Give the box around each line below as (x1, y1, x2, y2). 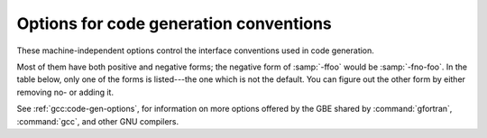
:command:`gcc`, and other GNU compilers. (16, 115, 179, 126)
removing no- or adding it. (16, 87, 115, 97)
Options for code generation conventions (16, 14, 333, 33)
